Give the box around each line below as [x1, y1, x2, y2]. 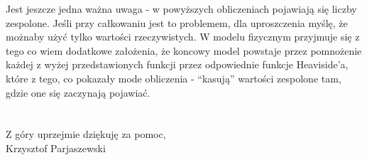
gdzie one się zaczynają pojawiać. [6, 85, 150, 100]
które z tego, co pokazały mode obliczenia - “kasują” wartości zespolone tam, [6, 70, 341, 85]
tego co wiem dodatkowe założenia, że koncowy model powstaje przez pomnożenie [6, 43, 362, 58]
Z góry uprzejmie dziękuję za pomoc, [6, 127, 166, 142]
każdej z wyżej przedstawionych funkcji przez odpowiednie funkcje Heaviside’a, [6, 57, 349, 72]
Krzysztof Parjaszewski [6, 140, 106, 155]
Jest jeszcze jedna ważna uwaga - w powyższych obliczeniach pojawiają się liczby [6, 1, 357, 16]
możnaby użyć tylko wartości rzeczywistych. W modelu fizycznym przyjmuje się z [6, 29, 360, 44]
